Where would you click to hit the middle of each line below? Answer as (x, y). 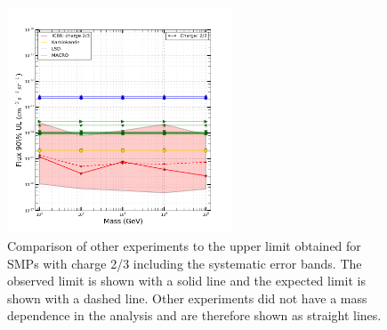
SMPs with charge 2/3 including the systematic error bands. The (185, 263)
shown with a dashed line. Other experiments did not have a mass (187, 298)
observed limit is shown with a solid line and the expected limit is (186, 281)
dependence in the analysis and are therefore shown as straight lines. (194, 315)
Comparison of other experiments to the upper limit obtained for (184, 245)
